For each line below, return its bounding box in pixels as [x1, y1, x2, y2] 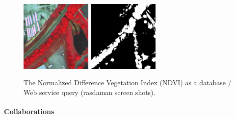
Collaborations [4, 106, 54, 116]
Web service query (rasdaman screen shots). [24, 87, 156, 97]
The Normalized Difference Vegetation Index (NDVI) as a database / [24, 77, 232, 88]
